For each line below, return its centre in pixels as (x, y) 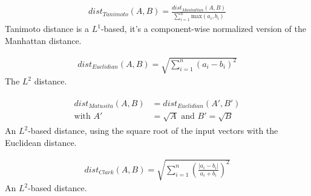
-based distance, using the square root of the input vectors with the (153, 131)
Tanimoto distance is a (47, 29)
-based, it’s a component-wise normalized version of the (203, 29)
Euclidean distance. (41, 142)
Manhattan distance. (43, 40)
